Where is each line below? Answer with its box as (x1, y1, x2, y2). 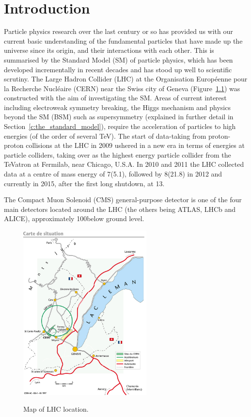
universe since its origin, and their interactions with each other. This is (4, 45, 214, 55)
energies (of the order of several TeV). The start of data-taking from (4, 130, 206, 141)
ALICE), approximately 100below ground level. (4, 213, 144, 224)
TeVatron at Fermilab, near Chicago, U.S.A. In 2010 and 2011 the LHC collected (4, 159, 244, 169)
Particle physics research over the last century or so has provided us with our (4, 26, 233, 36)
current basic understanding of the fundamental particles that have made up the (4, 35, 243, 46)
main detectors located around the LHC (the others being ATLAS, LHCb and (4, 204, 236, 214)
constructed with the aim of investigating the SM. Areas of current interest (4, 93, 227, 103)
